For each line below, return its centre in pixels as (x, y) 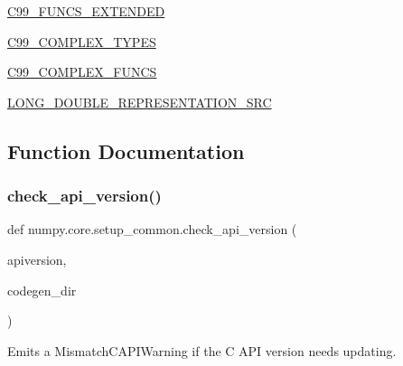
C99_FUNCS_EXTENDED (86, 11)
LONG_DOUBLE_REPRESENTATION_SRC (140, 102)
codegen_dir (42, 290)
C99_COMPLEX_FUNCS (82, 72)
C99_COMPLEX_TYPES (82, 41)
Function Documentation (126, 150)
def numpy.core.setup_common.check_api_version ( (152, 229)
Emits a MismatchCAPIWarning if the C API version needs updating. (202, 350)
